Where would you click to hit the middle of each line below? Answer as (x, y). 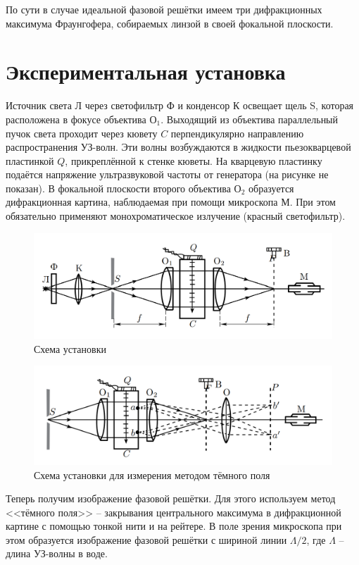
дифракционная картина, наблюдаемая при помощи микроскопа (142, 202)
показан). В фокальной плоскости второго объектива (118, 188)
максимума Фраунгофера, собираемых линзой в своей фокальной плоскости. (170, 23)
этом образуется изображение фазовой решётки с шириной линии (146, 539)
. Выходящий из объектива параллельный (250, 119)
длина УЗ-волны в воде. (57, 553)
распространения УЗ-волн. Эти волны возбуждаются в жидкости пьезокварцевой (178, 147)
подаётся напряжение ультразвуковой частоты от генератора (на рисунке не (167, 174)
